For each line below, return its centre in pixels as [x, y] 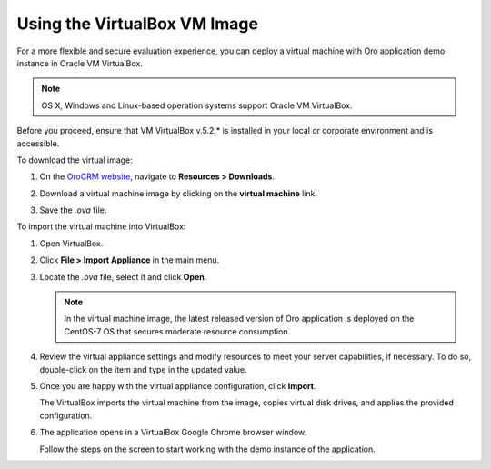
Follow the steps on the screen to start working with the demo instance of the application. [208, 449]
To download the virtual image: [75, 160]
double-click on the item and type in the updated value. [143, 369]
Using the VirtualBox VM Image [138, 24]
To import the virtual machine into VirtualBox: [101, 226]
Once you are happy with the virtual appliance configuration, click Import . [178, 385]
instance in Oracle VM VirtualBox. [80, 63]
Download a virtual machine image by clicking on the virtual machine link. [179, 193]
